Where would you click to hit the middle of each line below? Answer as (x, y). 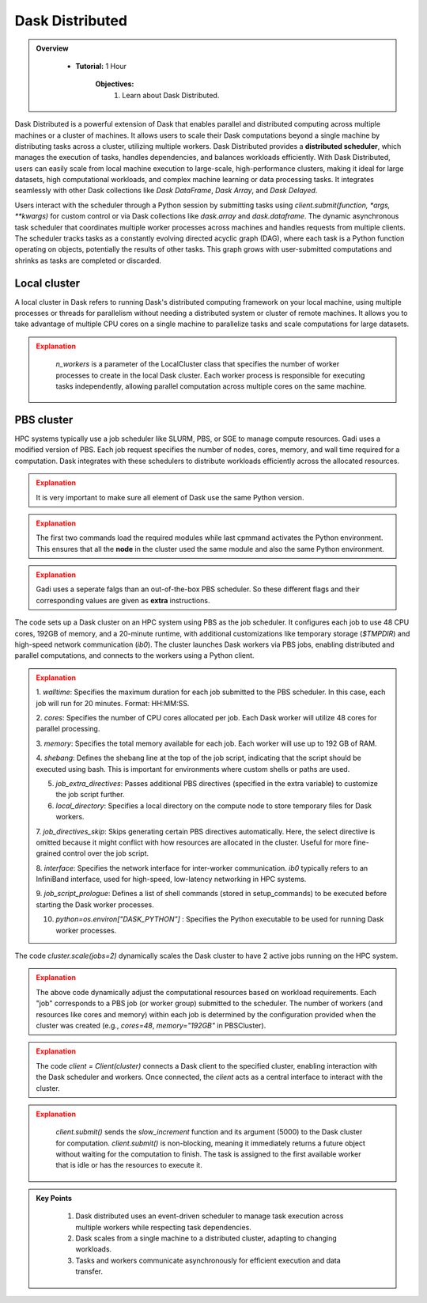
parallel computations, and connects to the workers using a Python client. (134, 655)
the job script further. (90, 795)
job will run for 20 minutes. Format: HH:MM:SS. (113, 703)
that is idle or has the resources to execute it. (129, 1165)
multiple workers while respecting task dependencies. (164, 1227)
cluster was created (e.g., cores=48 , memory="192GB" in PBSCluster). (151, 1025)
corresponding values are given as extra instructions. (123, 600)
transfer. (89, 1271)
